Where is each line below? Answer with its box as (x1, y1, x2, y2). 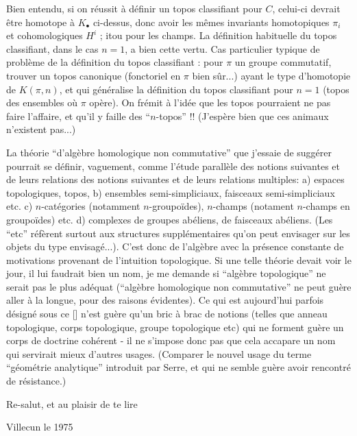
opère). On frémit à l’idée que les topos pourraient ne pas (89, 95, 331, 110)
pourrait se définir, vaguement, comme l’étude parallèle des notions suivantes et (6, 158, 341, 173)
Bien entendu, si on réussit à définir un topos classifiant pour (6, 1, 262, 15)
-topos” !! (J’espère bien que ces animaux (156, 108, 329, 123)
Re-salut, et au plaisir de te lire (6, 396, 138, 411)
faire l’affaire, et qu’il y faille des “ (6, 108, 151, 123)
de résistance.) (6, 374, 66, 388)
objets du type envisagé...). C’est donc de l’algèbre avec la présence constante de (6, 239, 344, 254)
